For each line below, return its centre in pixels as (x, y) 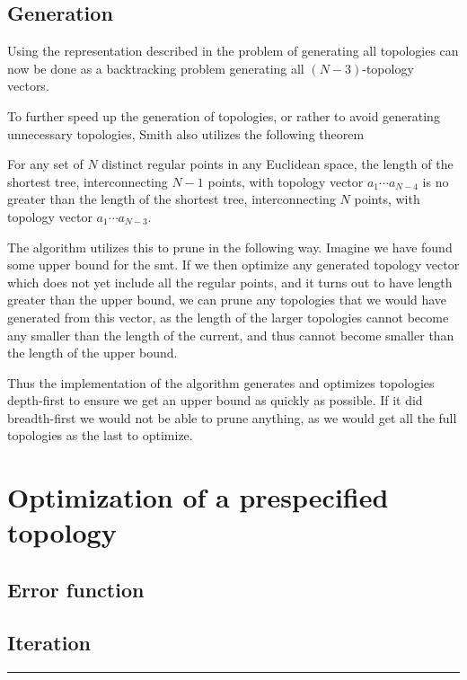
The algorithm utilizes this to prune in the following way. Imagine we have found (230, 247)
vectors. (28, 86)
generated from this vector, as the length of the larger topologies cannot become (228, 317)
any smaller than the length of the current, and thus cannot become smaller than (231, 335)
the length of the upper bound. (93, 353)
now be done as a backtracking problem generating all (156, 68)
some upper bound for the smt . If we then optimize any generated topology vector (233, 265)
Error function (76, 590)
